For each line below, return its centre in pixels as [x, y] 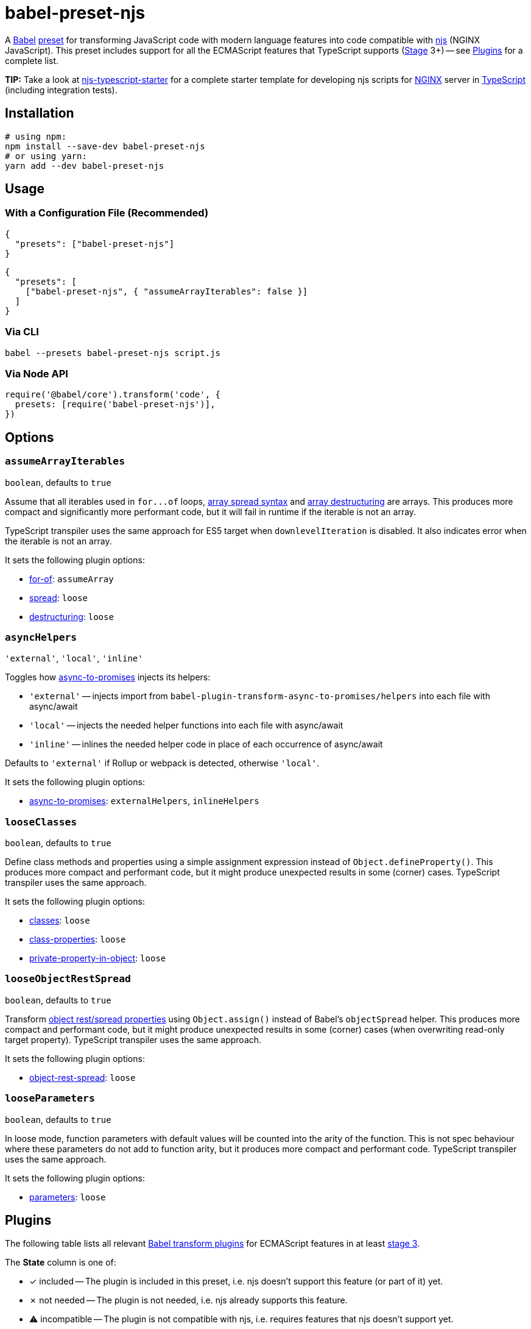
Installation [40, 113]
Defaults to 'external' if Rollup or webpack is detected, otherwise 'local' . [162, 763]
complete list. [32, 60]
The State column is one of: [61, 1263]
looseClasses [41, 822]
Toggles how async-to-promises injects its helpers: [108, 677]
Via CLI [22, 332]
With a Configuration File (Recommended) [107, 213]
